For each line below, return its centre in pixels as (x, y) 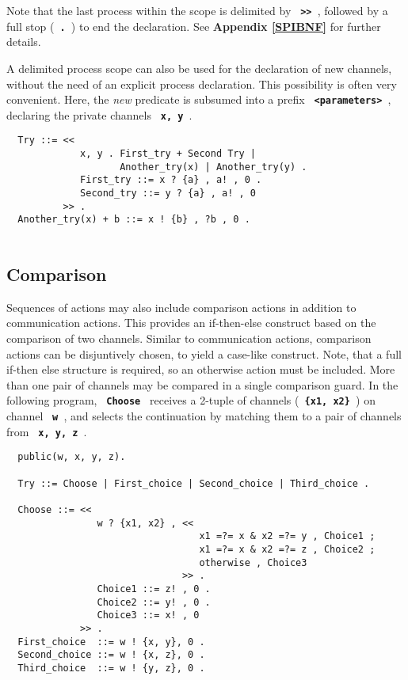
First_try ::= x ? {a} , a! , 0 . (171, 180)
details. (24, 42)
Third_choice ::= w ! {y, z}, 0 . (111, 668)
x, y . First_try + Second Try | (168, 154)
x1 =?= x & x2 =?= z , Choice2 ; (287, 549)
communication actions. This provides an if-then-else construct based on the (191, 323)
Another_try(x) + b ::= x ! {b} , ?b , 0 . (134, 220)
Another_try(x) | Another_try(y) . (214, 167)
